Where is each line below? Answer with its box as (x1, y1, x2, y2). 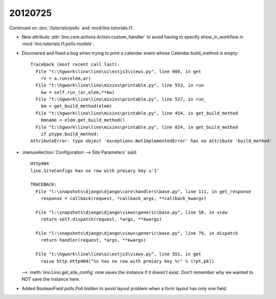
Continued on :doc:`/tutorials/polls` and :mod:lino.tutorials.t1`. (9, 25, 135, 31)
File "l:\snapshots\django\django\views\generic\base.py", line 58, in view (35, 209, 228, 215)
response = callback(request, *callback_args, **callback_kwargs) (40, 196, 207, 201)
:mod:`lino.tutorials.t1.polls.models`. (21, 41, 95, 47)
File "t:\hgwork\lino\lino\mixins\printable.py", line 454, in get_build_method (35, 110, 238, 116)
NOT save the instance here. (21, 276, 81, 282)
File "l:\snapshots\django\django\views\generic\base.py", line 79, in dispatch (35, 230, 238, 236)
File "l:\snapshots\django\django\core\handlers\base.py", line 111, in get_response (35, 189, 252, 194)
